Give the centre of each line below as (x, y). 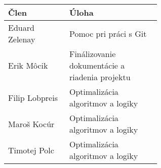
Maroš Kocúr (31, 124)
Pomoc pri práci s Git (108, 33)
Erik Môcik (28, 65)
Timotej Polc (31, 150)
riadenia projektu (100, 77)
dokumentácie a (97, 65)
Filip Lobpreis (33, 97)
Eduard (21, 27)
